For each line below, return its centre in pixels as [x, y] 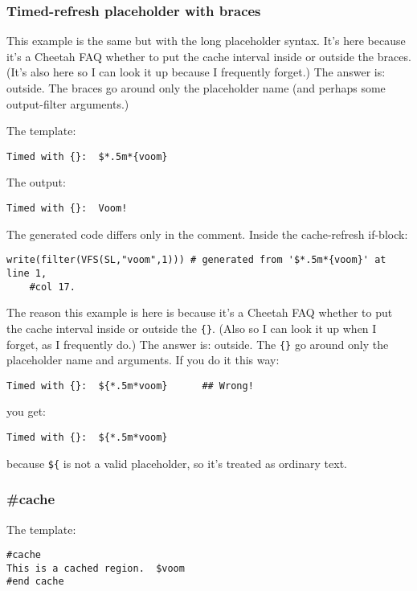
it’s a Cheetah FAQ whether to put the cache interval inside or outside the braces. [209, 56]
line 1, [27, 273]
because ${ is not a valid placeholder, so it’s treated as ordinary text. [177, 463]
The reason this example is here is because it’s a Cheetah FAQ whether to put [200, 312]
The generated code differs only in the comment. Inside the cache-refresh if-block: [207, 234]
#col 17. [52, 287]
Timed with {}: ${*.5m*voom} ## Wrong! [130, 386]
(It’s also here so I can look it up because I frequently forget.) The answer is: [196, 72]
